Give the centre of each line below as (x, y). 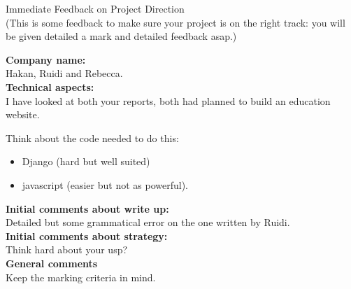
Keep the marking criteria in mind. (81, 277)
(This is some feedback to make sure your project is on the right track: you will (175, 22)
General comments (52, 263)
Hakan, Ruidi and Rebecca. (64, 73)
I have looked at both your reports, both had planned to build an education (168, 100)
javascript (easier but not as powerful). (105, 184)
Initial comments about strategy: (87, 235)
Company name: (46, 59)
